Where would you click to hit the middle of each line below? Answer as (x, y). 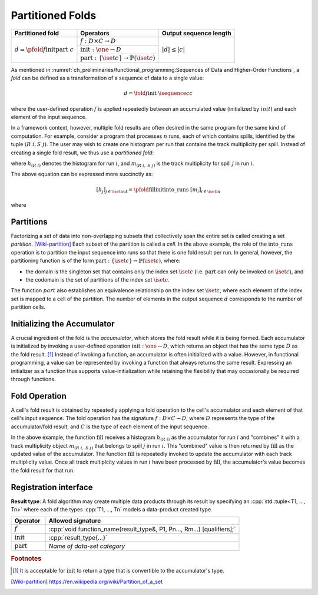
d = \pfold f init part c (44, 49)
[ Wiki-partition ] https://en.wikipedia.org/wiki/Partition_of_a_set (87, 581)
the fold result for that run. (43, 470)
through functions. (33, 379)
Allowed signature (75, 521)
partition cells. (28, 307)
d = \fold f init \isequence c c (158, 93)
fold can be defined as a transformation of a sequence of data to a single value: (107, 78)
